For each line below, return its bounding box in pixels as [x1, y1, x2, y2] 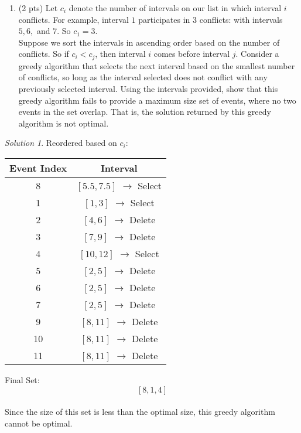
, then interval [95, 47, 146, 60]
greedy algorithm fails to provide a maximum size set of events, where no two [18, 94, 296, 106]
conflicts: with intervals [199, 13, 283, 25]
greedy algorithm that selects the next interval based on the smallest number [18, 59, 295, 71]
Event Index [9, 161, 67, 175]
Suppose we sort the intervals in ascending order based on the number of [18, 36, 280, 48]
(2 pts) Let [18, 2, 58, 13]
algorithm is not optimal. [18, 117, 109, 129]
